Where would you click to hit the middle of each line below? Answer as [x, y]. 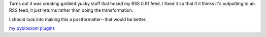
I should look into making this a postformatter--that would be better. [78, 19]
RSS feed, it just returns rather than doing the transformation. [71, 10]
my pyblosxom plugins [32, 28]
